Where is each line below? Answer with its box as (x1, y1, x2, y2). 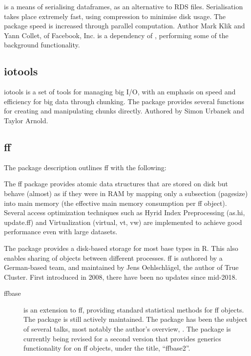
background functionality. (4, 40, 80, 50)
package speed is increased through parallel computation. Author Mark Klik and (4, 21, 245, 31)
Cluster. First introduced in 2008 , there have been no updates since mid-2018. (4, 271, 237, 282)
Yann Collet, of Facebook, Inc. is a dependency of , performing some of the (4, 30, 229, 40)
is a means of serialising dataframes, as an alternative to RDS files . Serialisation (4, 1, 243, 11)
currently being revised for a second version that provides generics (23, 333, 221, 343)
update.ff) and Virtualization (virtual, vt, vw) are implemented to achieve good (4, 217, 242, 227)
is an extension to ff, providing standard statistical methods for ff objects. (23, 304, 244, 314)
